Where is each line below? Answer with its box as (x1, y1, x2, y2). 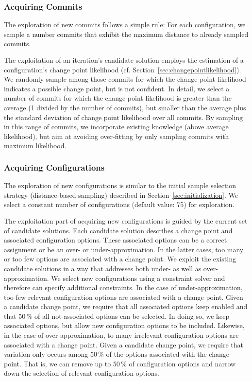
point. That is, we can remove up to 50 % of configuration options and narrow (4, 358, 236, 368)
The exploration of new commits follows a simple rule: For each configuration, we (4, 19, 246, 30)
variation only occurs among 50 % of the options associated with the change (4, 349, 229, 359)
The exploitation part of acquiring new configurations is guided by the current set (4, 215, 248, 225)
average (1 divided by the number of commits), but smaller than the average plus (4, 102, 246, 112)
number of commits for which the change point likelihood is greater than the (4, 93, 232, 103)
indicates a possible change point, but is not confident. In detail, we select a (4, 83, 230, 93)
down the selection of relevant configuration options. (4, 368, 159, 378)
